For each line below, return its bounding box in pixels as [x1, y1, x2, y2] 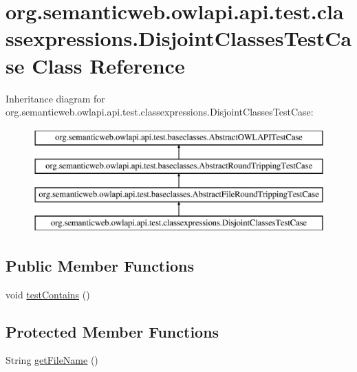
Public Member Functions [6, 254, 194, 276]
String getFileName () [6, 353, 98, 367]
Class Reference [32, 51, 185, 79]
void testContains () [6, 287, 90, 301]
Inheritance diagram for [6, 91, 105, 105]
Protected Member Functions [6, 320, 219, 342]
